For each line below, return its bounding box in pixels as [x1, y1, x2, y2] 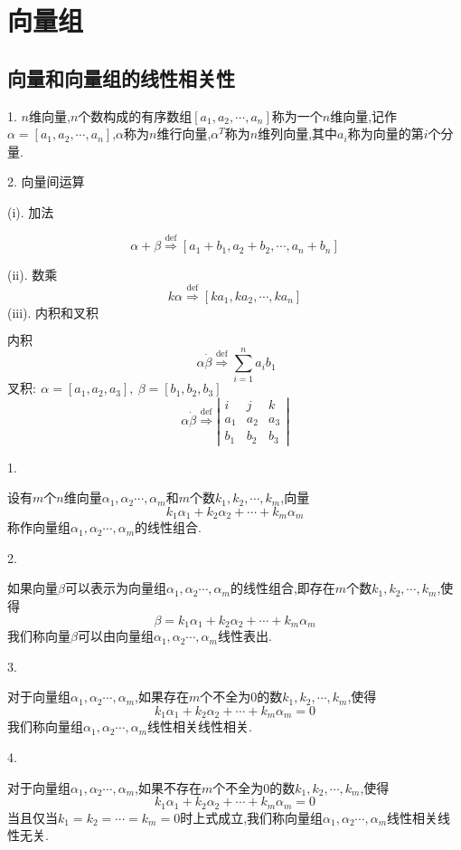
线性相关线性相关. [147, 717, 252, 736]
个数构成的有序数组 [78, 106, 193, 125]
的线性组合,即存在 [230, 578, 335, 597]
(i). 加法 [7, 202, 54, 221]
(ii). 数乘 [7, 265, 58, 284]
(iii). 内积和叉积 [7, 302, 99, 321]
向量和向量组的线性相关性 [7, 63, 235, 91]
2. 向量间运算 [7, 172, 85, 191]
